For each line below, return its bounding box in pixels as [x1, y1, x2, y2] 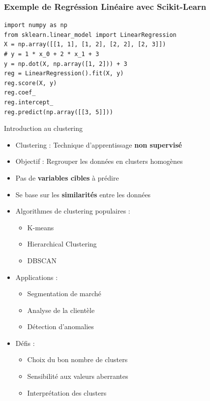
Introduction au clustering [4, 123, 83, 133]
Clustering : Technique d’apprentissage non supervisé [15, 139, 182, 150]
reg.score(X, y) [4, 79, 57, 87]
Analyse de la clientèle [27, 305, 95, 315]
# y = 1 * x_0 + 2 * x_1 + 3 [4, 51, 99, 58]
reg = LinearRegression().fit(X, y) [4, 70, 124, 77]
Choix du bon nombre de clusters [27, 354, 128, 365]
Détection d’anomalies [27, 321, 94, 332]
